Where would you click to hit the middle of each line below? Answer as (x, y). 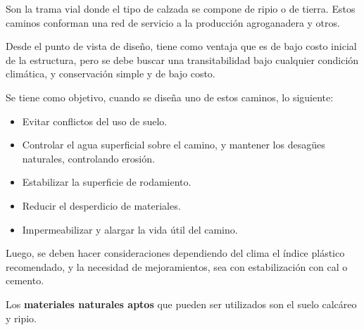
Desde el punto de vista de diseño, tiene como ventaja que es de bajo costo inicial (181, 46)
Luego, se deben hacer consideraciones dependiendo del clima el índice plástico (175, 253)
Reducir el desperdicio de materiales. (101, 205)
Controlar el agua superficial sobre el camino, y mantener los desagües (174, 145)
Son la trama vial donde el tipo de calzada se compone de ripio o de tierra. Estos (181, 8)
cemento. (25, 280)
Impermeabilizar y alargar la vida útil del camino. (130, 229)
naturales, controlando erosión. (88, 158)
